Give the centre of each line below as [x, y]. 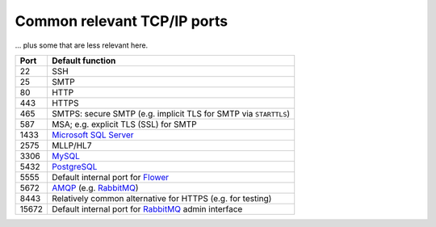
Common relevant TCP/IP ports [122, 21]
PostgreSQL [74, 166]
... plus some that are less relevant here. [82, 45]
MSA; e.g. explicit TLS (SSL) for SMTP [124, 124]
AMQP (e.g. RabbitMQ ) [95, 187]
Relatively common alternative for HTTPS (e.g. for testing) [161, 198]
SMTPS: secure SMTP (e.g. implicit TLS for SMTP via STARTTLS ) [171, 113]
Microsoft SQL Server [92, 135]
